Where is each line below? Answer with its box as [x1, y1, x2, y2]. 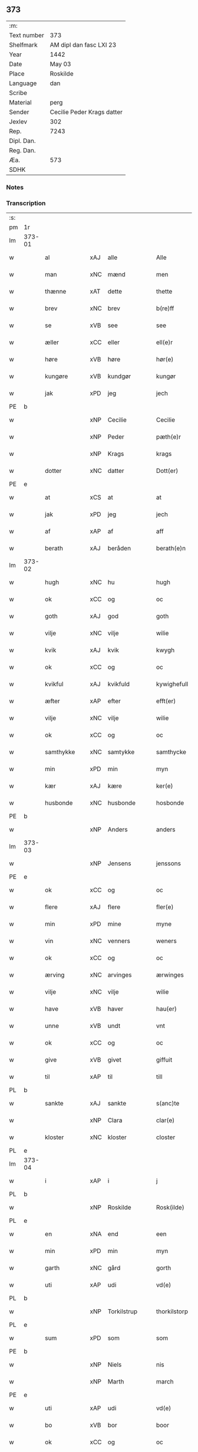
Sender [9, 107, 29, 116]
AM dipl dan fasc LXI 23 [49, 41, 117, 49]
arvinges [107, 971, 132, 979]
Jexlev [9, 118, 28, 126]
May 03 [49, 60, 71, 68]
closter [156, 1133, 176, 1141]
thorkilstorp [156, 1307, 189, 1316]
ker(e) [156, 782, 173, 790]
